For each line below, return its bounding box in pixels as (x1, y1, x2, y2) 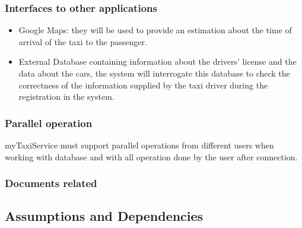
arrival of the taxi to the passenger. (18, 35, 147, 47)
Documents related (5, 176, 97, 191)
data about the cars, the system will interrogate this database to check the (18, 67, 290, 79)
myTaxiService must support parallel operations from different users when (5, 139, 274, 151)
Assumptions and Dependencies (5, 207, 204, 225)
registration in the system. (18, 90, 115, 103)
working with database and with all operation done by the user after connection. (5, 150, 298, 163)
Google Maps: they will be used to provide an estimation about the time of (18, 24, 292, 36)
